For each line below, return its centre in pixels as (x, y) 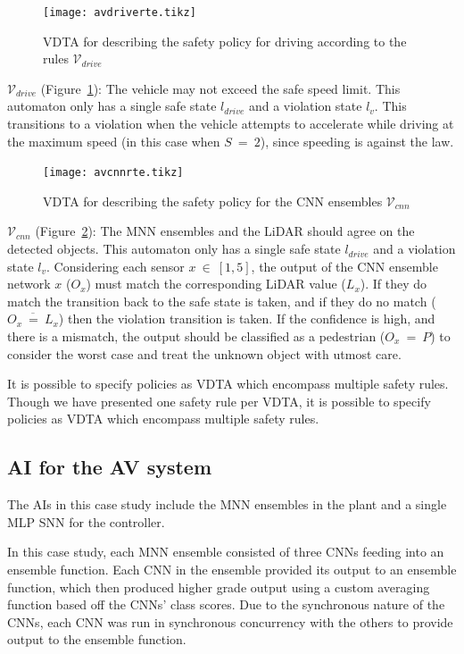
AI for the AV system (110, 467)
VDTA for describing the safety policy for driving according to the (225, 41)
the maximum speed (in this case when (114, 141)
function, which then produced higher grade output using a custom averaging (219, 587)
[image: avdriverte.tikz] (120, 13)
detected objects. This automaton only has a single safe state (174, 249)
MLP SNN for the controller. (86, 521)
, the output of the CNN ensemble (344, 266)
